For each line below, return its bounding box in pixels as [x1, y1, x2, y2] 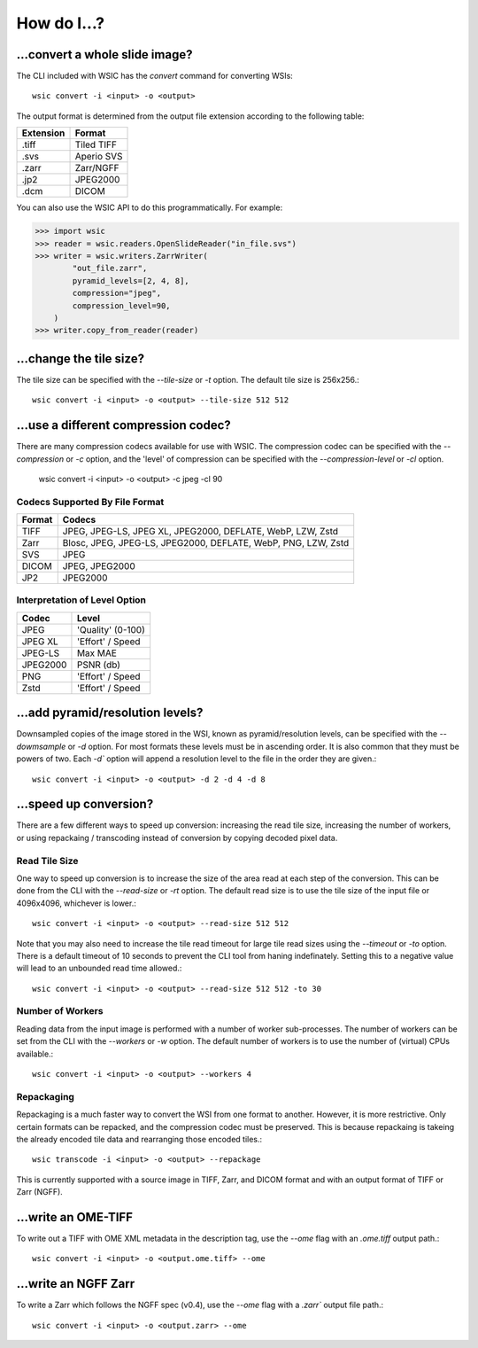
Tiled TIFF [74, 138, 117, 151]
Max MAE [76, 647, 117, 659]
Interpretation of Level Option [16, 594, 146, 606]
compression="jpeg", [72, 288, 162, 299]
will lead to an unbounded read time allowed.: [16, 962, 182, 974]
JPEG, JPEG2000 [62, 560, 136, 573]
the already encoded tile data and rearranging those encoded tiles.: [16, 1134, 263, 1144]
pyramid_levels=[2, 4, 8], [72, 276, 189, 285]
